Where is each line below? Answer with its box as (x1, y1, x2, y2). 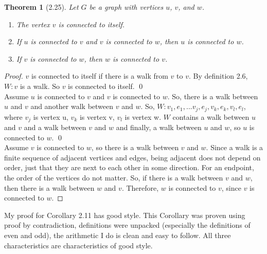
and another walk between (30, 101, 114, 112)
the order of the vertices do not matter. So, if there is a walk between (4, 172, 223, 183)
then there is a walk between (4, 182, 95, 193)
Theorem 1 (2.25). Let (4, 2, 79, 12)
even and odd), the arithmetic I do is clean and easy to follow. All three (4, 230, 231, 240)
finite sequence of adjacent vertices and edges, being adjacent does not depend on (4, 152, 261, 162)
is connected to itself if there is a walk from (31, 70, 168, 81)
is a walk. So (20, 80, 60, 91)
